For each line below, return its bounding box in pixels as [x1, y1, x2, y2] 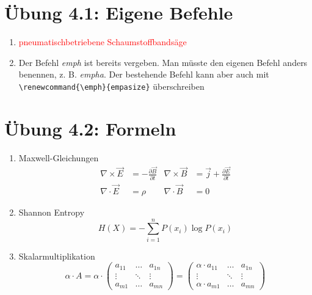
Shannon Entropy [18, 205, 85, 218]
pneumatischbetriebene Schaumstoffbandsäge [18, 35, 187, 48]
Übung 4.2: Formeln [4, 115, 176, 140]
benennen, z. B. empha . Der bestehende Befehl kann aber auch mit [18, 68, 269, 81]
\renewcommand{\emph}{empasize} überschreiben [18, 79, 205, 92]
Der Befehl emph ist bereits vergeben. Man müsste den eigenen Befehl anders [18, 56, 308, 68]
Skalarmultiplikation [18, 249, 95, 262]
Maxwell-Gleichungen [18, 151, 99, 164]
